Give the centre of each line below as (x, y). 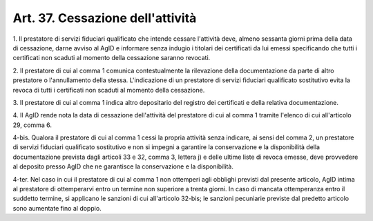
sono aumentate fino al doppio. (57, 208)
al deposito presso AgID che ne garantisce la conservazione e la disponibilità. (123, 166)
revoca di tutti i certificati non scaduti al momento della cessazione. (109, 90)
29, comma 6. (32, 125)
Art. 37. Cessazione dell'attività (105, 18)
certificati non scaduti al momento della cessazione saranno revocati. (112, 58)
